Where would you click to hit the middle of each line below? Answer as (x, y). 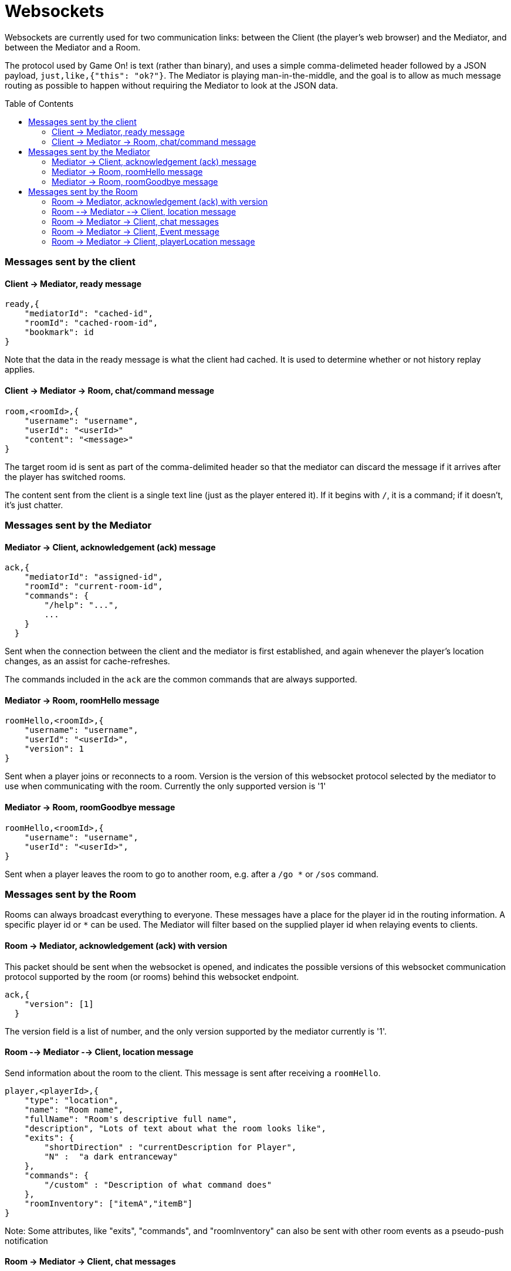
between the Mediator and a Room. (73, 47)
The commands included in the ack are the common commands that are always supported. (181, 680)
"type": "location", (71, 1100)
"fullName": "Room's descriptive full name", (131, 1119)
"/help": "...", (81, 605)
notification (26, 1240)
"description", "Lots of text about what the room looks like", (175, 1128)
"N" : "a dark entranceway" (111, 1156)
